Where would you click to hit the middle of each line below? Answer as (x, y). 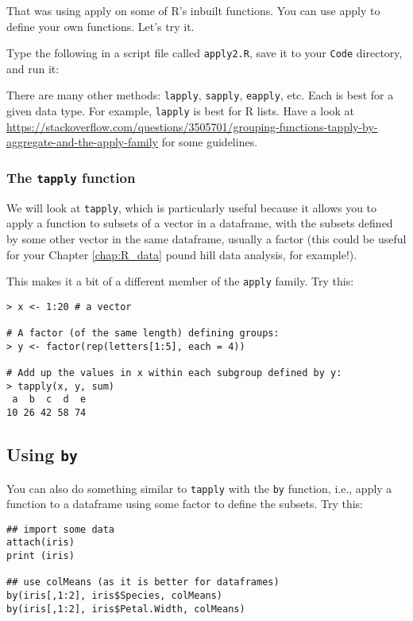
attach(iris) (41, 543)
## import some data (61, 529)
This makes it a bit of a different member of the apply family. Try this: (180, 281)
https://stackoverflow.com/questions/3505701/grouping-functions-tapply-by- (192, 126)
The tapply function (71, 177)
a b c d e (49, 400)
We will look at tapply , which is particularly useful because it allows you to (192, 207)
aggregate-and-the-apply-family (83, 142)
